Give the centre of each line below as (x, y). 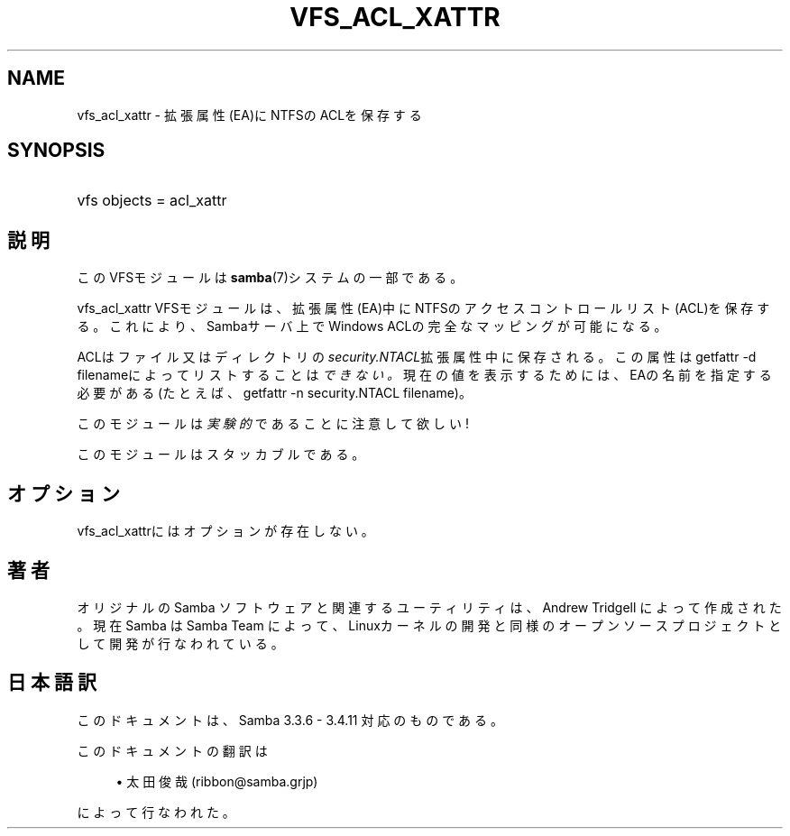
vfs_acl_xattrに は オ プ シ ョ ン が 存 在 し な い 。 (225, 531)
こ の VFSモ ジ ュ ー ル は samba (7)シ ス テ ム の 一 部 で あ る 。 (270, 278)
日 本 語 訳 (52, 683)
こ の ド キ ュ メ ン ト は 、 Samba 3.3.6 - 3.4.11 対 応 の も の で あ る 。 (290, 720)
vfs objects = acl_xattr (152, 201)
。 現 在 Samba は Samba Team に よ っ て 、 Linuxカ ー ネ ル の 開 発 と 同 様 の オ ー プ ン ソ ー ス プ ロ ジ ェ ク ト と (429, 625)
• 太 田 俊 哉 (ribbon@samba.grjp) (217, 781)
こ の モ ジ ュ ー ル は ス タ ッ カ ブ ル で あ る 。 (221, 455)
